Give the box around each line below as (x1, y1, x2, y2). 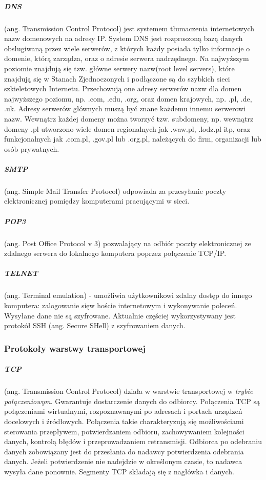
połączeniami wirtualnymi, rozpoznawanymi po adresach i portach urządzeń (4, 406, 242, 416)
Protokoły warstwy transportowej (4, 342, 146, 354)
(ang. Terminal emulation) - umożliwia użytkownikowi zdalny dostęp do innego (4, 290, 252, 301)
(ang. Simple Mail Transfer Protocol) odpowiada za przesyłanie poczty (4, 185, 227, 196)
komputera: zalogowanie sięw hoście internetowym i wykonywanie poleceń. (4, 299, 237, 310)
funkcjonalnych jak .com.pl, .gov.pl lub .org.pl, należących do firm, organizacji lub (4, 133, 261, 144)
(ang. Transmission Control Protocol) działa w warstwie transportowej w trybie (4, 386, 253, 396)
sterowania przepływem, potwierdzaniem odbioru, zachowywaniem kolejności (4, 426, 244, 436)
